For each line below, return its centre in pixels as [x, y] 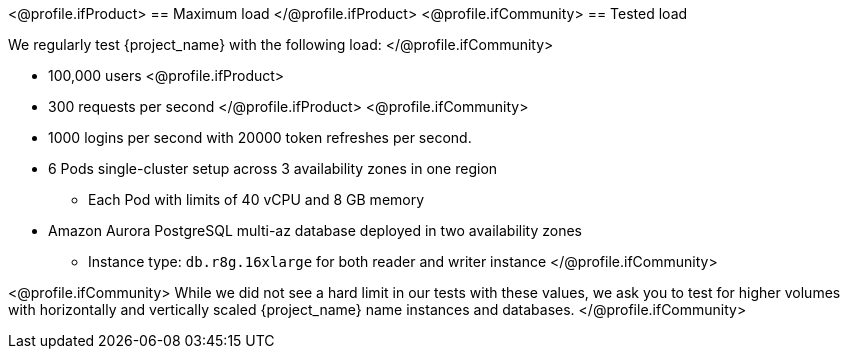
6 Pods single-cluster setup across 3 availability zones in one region [273, 168]
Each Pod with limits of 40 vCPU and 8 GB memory [256, 199]
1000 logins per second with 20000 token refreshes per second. [260, 137]
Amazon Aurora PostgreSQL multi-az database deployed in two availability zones [315, 230]
